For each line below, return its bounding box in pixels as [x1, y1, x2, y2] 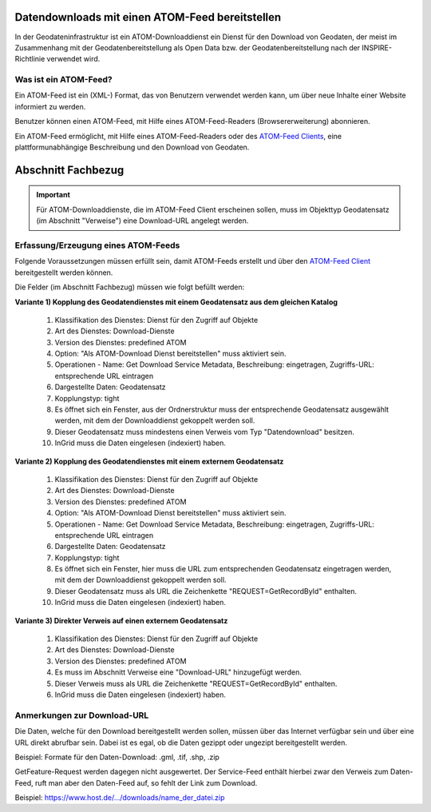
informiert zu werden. [14, 101, 86, 111]
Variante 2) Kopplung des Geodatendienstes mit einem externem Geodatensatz [14, 456, 284, 466]
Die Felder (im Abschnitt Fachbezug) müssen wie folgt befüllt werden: [14, 282, 245, 292]
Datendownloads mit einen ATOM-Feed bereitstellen [14, 10, 282, 24]
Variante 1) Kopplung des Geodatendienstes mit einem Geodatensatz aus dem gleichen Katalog [14, 297, 338, 307]
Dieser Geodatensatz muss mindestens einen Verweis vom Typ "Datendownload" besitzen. [54, 427, 354, 436]
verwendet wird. [46, 54, 101, 64]
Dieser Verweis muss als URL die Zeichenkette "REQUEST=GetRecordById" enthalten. [54, 679, 338, 688]
